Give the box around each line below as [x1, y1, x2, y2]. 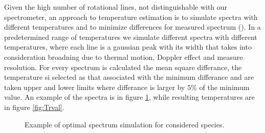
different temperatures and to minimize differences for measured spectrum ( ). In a [4, 21, 261, 32]
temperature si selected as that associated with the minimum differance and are [4, 72, 254, 82]
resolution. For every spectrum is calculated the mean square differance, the [4, 61, 242, 72]
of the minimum [199, 81, 250, 92]
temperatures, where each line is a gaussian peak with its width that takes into [4, 41, 252, 52]
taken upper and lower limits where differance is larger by [4, 81, 185, 92]
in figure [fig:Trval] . [4, 101, 64, 112]
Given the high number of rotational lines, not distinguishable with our [4, 2, 228, 12]
